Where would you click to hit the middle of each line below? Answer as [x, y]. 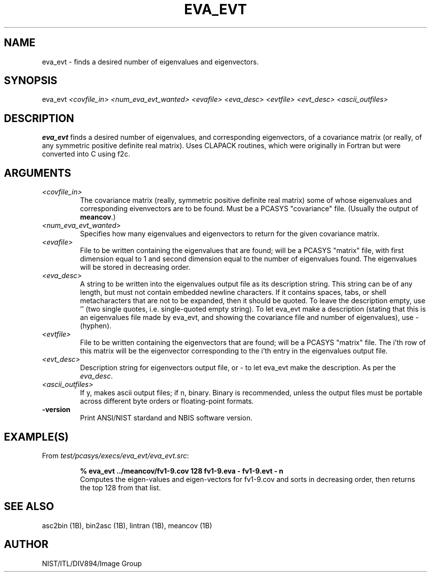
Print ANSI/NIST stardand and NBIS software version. [166, 418]
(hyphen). [96, 326]
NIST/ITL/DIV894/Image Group [92, 563]
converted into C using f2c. [86, 154]
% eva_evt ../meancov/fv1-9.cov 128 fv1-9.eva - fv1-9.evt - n [182, 471]
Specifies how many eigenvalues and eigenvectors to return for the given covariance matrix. [230, 234]
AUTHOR [26, 544]
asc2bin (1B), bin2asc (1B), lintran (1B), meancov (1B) [127, 525]
